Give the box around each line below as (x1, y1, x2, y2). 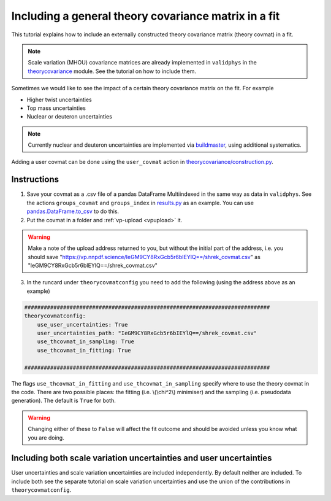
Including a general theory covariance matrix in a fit (11, 9, 280, 23)
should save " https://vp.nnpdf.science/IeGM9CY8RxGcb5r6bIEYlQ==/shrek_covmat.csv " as (28, 253, 261, 260)
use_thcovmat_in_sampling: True (37, 338, 135, 345)
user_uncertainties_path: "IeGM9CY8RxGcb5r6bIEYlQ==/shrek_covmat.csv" (37, 330, 257, 337)
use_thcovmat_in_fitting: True (37, 347, 131, 354)
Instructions (11, 174, 59, 185)
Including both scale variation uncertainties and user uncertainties (11, 453, 272, 464)
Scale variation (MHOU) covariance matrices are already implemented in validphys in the (28, 59, 257, 66)
